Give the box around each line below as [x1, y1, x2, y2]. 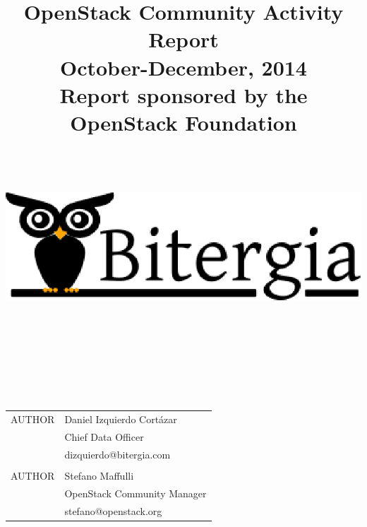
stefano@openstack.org [64, 503, 162, 518]
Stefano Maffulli [64, 468, 134, 482]
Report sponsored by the [59, 80, 308, 109]
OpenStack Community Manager [64, 485, 207, 500]
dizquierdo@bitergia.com [64, 446, 171, 461]
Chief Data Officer [64, 429, 144, 444]
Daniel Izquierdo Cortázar [64, 412, 177, 427]
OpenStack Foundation [70, 107, 297, 136]
